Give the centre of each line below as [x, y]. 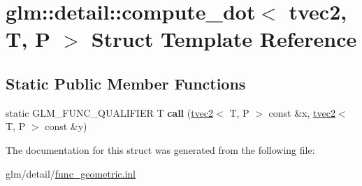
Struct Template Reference [224, 39]
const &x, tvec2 [302, 112]
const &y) [66, 126]
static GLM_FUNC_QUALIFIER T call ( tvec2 [110, 112]
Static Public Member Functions [126, 83]
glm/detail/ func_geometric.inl [71, 173]
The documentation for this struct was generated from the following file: [160, 149]
